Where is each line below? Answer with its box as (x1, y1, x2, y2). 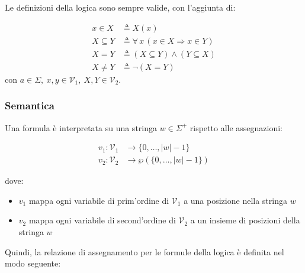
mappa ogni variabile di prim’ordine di (28, 194, 169, 206)
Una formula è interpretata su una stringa (5, 121, 157, 134)
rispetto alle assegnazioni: (190, 121, 282, 134)
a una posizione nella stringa (184, 194, 287, 206)
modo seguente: (5, 257, 61, 269)
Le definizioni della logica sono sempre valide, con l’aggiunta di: (5, 1, 236, 13)
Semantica (5, 98, 54, 113)
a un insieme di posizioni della (190, 214, 300, 226)
